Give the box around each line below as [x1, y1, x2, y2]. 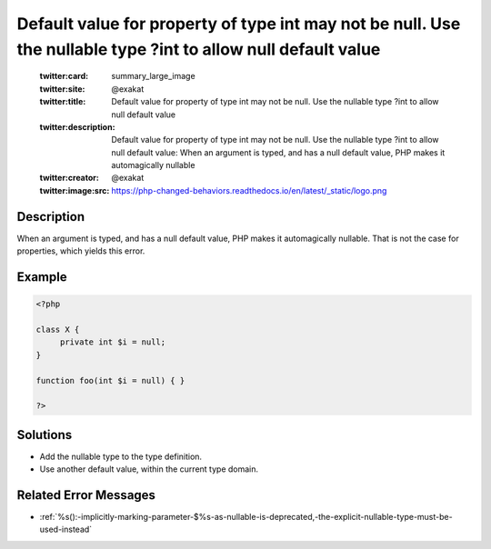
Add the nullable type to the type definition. [39, 451, 203, 462]
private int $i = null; [59, 337, 166, 347]
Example [16, 269, 67, 284]
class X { [35, 324, 80, 334]
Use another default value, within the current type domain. [39, 464, 259, 474]
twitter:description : [39, 121, 115, 132]
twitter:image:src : [39, 185, 110, 195]
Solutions [16, 427, 73, 443]
